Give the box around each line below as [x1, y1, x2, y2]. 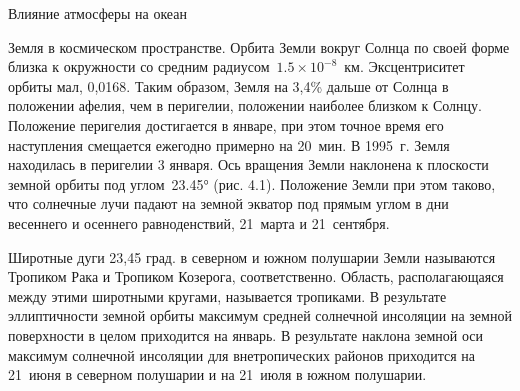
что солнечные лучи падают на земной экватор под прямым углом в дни [8, 193, 449, 214]
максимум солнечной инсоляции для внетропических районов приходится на [8, 344, 475, 365]
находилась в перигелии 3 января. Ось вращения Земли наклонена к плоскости [8, 154, 489, 175]
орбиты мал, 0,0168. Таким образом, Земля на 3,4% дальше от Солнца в [8, 75, 449, 96]
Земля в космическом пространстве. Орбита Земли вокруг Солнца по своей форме [8, 36, 510, 57]
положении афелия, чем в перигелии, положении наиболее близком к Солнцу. [8, 95, 482, 116]
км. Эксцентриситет [344, 56, 465, 77]
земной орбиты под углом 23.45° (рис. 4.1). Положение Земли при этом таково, [8, 173, 496, 194]
